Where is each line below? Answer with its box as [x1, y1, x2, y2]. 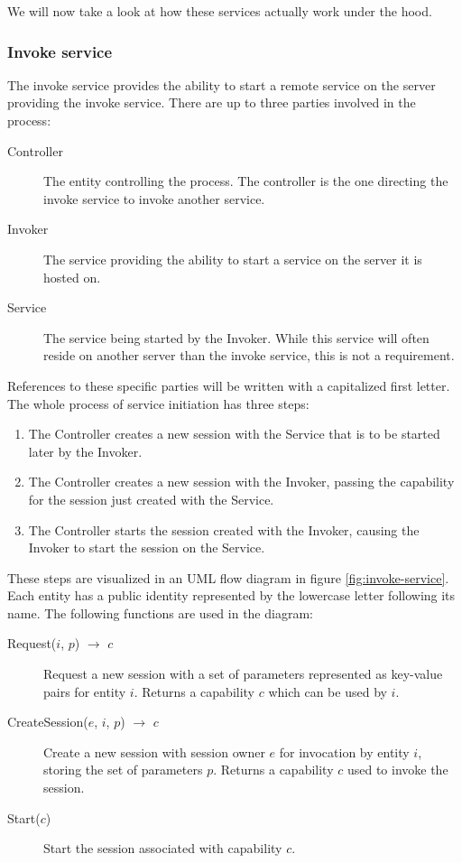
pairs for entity [43, 682, 126, 701]
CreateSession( [7, 712, 88, 731]
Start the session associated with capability [43, 839, 282, 858]
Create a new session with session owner [43, 742, 265, 761]
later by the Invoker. [28, 441, 143, 460]
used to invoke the [346, 760, 448, 779]
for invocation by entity [279, 742, 410, 761]
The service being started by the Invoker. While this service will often [43, 328, 430, 347]
